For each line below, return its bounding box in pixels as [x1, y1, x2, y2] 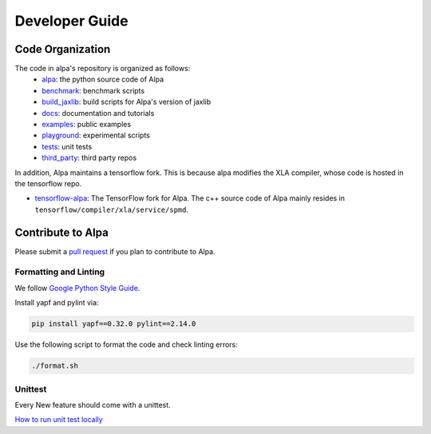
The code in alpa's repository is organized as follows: [14, 64, 191, 74]
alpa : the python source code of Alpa [42, 74, 164, 84]
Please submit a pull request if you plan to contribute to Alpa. [14, 246, 215, 256]
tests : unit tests [42, 141, 93, 151]
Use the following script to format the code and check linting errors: [14, 340, 239, 349]
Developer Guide [14, 12, 129, 30]
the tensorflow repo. [14, 178, 82, 188]
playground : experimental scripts [42, 130, 151, 140]
